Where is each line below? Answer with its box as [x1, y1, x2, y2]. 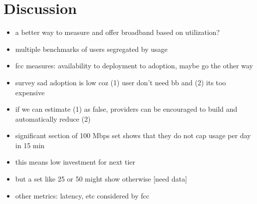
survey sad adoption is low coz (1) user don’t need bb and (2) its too [15, 77, 226, 87]
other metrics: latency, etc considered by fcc [15, 190, 149, 201]
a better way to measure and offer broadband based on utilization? [15, 27, 220, 37]
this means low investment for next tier [15, 157, 136, 167]
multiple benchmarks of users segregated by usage [15, 43, 168, 54]
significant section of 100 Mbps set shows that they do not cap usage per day [15, 130, 251, 141]
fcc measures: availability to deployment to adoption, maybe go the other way [15, 60, 254, 71]
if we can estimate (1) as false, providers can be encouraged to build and [15, 104, 238, 114]
